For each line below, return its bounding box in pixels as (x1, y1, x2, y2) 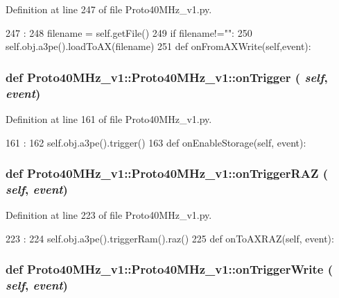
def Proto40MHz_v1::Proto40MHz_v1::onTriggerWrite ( (6, 260, 333, 278)
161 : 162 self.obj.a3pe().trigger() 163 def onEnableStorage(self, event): (6, 135, 306, 149)
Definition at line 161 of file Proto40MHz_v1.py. (6, 111, 212, 126)
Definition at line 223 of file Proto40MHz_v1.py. (6, 208, 212, 222)
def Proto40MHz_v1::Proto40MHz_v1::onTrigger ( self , (6, 68, 328, 85)
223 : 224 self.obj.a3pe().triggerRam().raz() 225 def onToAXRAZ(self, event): (6, 231, 334, 245)
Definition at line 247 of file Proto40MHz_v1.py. (6, 2, 212, 16)
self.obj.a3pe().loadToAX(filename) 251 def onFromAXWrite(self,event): (6, 39, 311, 53)
